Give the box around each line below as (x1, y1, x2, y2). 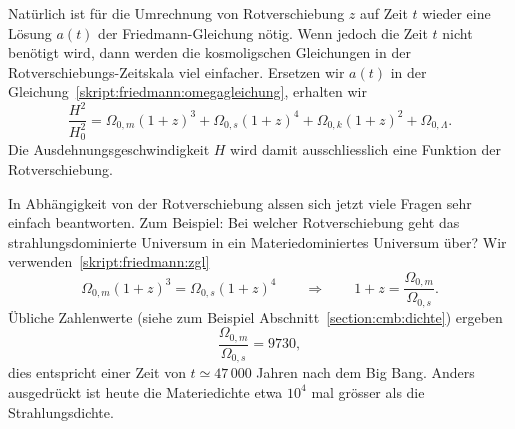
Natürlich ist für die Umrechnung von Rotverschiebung (8, 3, 345, 23)
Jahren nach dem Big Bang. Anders (256, 362, 475, 383)
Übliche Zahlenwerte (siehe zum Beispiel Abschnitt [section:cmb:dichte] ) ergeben (8, 306, 503, 327)
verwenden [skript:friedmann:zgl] (8, 251, 210, 272)
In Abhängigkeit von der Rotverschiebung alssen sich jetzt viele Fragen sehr (8, 192, 472, 213)
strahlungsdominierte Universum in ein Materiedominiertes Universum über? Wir (8, 231, 507, 252)
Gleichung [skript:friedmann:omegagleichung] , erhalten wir (8, 81, 367, 102)
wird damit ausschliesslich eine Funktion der (230, 139, 501, 160)
